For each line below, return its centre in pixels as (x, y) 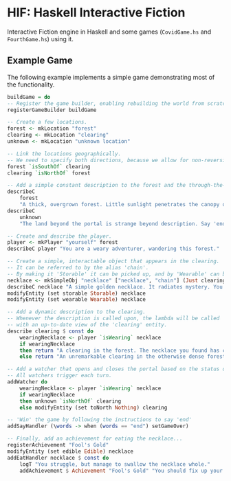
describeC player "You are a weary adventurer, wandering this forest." (113, 249)
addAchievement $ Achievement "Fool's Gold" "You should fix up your (121, 471)
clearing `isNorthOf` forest (49, 173)
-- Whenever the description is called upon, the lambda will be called (113, 318)
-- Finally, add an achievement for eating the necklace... (95, 439)
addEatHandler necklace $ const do (58, 458)
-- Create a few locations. (47, 122)
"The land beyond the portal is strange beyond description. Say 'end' (124, 224)
